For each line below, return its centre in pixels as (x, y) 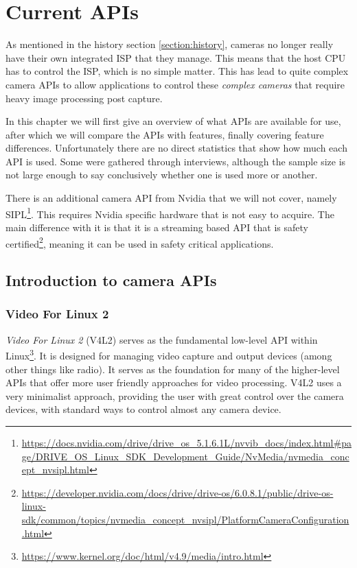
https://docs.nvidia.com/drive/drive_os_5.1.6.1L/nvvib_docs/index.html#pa (186, 442)
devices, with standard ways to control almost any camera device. (143, 409)
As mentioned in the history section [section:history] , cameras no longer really (170, 44)
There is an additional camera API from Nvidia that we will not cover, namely (171, 198)
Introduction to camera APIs (111, 280)
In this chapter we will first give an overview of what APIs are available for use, (173, 121)
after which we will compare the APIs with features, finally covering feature (165, 134)
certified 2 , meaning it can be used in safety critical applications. (140, 242)
